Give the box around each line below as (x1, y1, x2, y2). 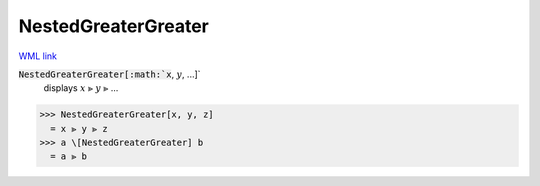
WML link (18, 50, 58, 62)
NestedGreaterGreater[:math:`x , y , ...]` (18, 68, 201, 80)
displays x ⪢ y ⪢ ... (43, 82, 119, 94)
